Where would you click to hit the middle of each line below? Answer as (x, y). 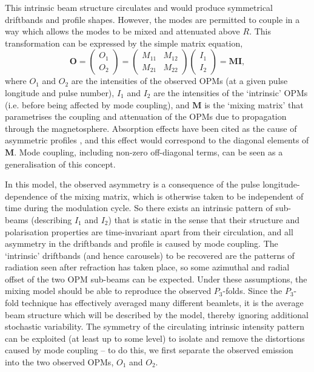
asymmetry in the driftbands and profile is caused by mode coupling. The (142, 243)
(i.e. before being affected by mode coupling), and (97, 104)
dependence (26, 196)
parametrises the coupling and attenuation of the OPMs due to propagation (146, 116)
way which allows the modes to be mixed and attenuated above (122, 31)
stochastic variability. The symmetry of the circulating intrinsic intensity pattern (155, 326)
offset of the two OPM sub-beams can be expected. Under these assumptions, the (156, 279)
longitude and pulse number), (60, 92)
